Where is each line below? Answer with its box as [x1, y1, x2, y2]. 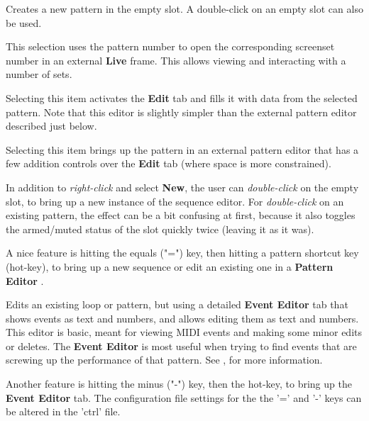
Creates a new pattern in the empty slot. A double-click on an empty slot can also [6, 1, 363, 16]
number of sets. [6, 67, 72, 82]
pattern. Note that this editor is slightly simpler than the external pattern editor [6, 104, 357, 119]
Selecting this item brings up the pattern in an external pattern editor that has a [6, 142, 359, 157]
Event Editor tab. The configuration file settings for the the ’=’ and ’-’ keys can [6, 390, 362, 405]
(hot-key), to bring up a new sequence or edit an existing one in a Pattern [6, 259, 334, 274]
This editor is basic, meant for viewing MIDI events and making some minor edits [6, 325, 363, 339]
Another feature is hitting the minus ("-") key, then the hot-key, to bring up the [6, 376, 352, 391]
